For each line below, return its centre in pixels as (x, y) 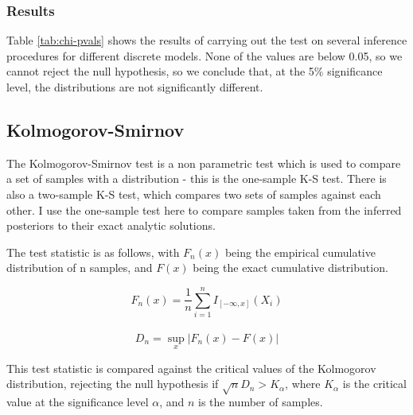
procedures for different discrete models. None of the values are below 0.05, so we (205, 55)
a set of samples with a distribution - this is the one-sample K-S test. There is (197, 178)
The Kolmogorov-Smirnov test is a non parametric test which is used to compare (204, 163)
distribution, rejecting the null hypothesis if (113, 384)
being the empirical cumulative (300, 252)
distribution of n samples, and (80, 268)
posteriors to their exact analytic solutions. (111, 225)
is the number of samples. (261, 402)
